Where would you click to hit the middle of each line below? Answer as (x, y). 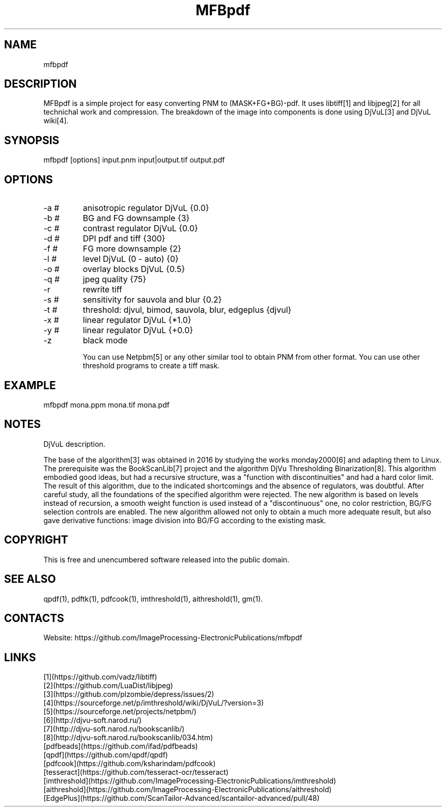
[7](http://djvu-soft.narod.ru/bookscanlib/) (114, 729)
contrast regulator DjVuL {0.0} (140, 228)
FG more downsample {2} (132, 249)
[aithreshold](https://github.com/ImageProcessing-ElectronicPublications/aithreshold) (188, 790)
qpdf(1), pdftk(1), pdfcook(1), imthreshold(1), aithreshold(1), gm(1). (153, 599)
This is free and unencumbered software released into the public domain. (166, 559)
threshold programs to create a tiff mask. (151, 366)
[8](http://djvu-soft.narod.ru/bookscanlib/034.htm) (128, 738)
